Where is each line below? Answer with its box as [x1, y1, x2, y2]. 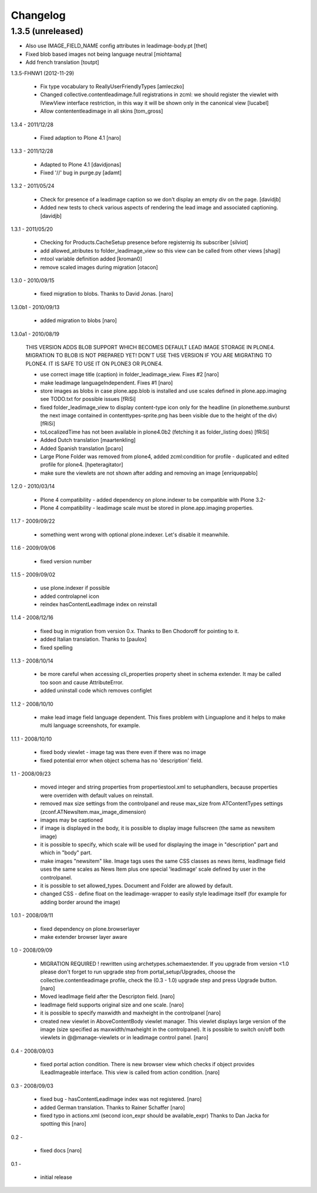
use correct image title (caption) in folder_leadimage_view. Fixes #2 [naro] [40, 371, 220, 378]
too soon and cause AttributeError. [40, 678, 124, 686]
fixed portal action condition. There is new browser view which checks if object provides [40, 1061, 255, 1068]
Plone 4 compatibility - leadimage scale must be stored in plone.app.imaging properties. [40, 504, 254, 511]
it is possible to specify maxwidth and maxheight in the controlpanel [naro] [40, 1009, 221, 1016]
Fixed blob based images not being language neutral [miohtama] [25, 50, 182, 58]
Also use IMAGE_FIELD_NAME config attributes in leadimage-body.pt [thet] [25, 42, 208, 49]
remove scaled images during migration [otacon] [40, 263, 158, 271]
